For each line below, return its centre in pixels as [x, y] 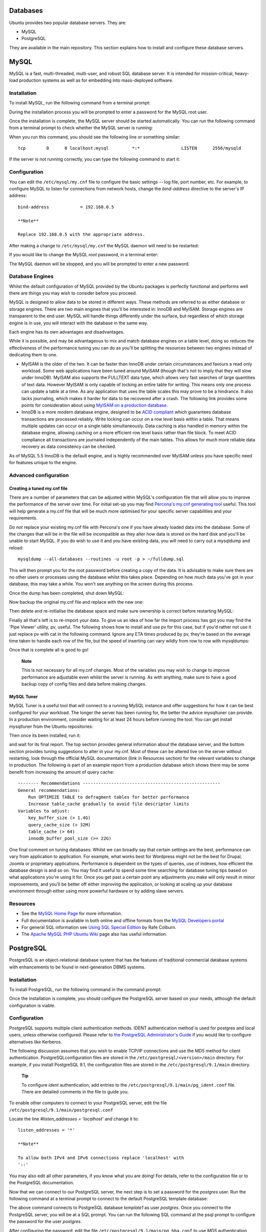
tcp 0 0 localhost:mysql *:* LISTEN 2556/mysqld [130, 148]
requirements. [23, 518]
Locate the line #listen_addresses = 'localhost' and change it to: [74, 1119]
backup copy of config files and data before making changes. [84, 684]
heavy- [242, 73]
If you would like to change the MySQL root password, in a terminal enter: [84, 255]
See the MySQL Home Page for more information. [72, 914]
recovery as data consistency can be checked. [69, 446]
